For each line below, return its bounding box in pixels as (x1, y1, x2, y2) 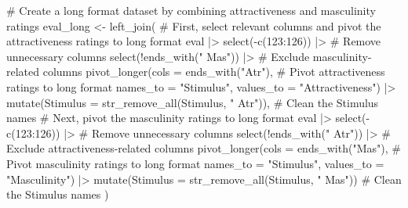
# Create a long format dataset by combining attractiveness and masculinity (6, 2, 376, 18)
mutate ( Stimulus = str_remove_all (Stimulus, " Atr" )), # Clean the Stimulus (6, 94, 379, 110)
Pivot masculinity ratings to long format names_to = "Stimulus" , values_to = (6, 155, 384, 171)
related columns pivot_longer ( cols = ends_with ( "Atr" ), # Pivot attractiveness (6, 63, 385, 80)
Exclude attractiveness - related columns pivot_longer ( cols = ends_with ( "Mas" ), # (6, 140, 401, 156)
